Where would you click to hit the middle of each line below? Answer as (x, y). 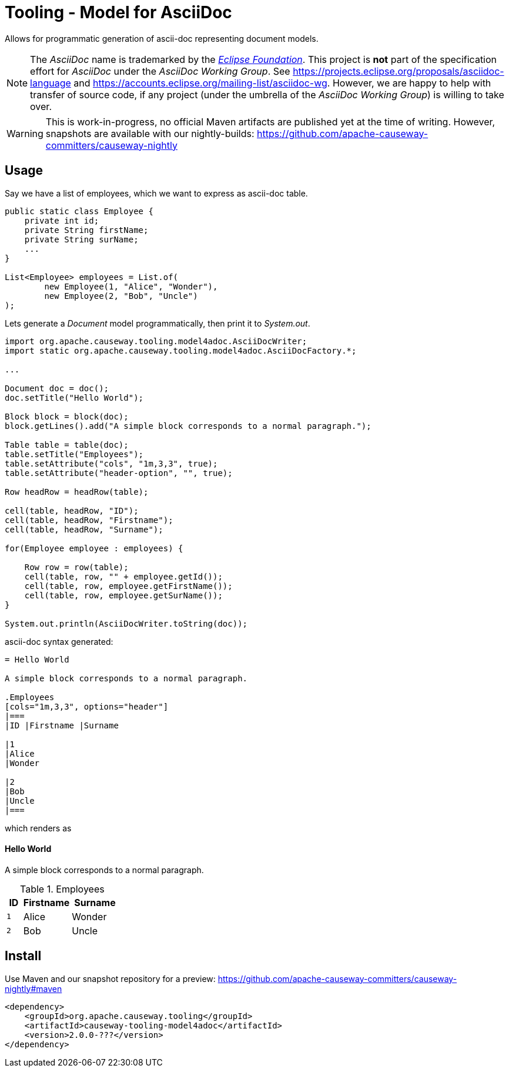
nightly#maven (34, 988)
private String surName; (81, 239)
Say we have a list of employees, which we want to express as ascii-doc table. (156, 193)
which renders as (38, 828)
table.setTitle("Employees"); (74, 454)
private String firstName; (86, 230)
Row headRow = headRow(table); (77, 492)
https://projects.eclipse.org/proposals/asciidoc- (399, 71)
